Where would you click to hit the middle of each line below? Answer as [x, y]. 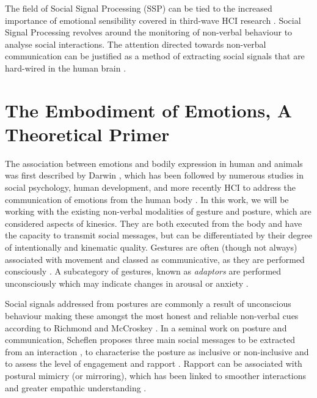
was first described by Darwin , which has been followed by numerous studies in [154, 175]
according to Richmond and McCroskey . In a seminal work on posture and [146, 327]
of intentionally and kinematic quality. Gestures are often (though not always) [151, 247]
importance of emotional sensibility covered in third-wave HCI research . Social [153, 20]
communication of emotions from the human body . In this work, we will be [147, 199]
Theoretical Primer [87, 134]
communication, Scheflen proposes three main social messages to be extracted [150, 340]
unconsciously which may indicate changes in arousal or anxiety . [127, 283]
